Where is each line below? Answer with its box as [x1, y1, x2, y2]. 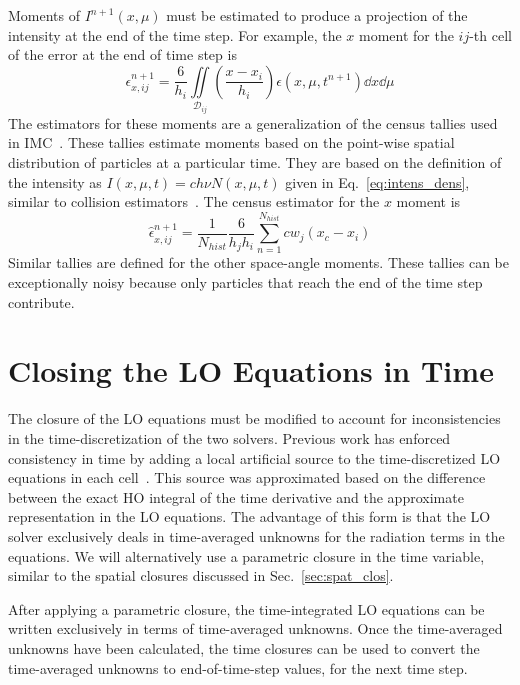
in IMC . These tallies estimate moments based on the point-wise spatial [8, 132, 455, 153]
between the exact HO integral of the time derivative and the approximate [8, 486, 464, 507]
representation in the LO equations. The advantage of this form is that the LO [8, 506, 491, 527]
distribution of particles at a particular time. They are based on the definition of [8, 151, 502, 172]
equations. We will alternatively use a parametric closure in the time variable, [8, 545, 485, 566]
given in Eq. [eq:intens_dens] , [285, 171, 470, 192]
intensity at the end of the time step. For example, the [8, 24, 342, 45]
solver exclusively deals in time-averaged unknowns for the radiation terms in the [8, 525, 505, 546]
